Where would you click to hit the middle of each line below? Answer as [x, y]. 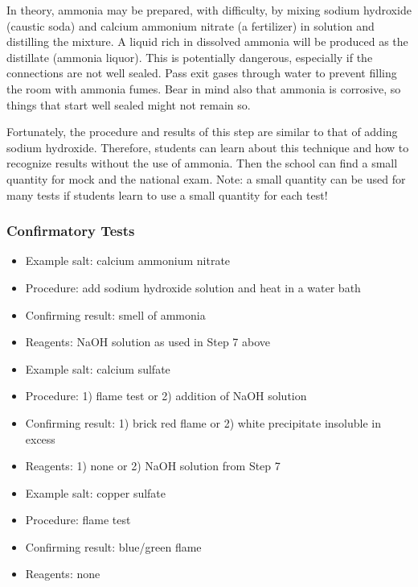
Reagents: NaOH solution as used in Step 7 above [148, 342]
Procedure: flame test [78, 520]
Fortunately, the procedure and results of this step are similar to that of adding [202, 132]
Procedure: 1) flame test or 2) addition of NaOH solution [166, 396]
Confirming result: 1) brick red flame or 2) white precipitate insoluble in [203, 422]
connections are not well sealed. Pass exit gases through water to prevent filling [202, 73]
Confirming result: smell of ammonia [115, 314]
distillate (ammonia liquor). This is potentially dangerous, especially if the [190, 57]
